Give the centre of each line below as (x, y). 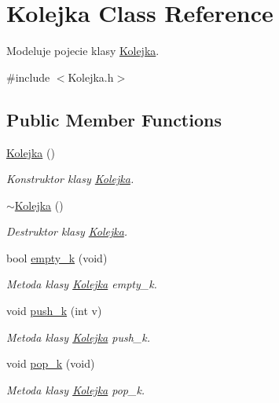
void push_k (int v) (54, 311)
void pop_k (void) (51, 363)
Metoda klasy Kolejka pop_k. (76, 389)
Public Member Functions (114, 119)
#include (28, 77)
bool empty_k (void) (57, 257)
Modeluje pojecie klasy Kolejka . (83, 51)
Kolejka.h (91, 77)
